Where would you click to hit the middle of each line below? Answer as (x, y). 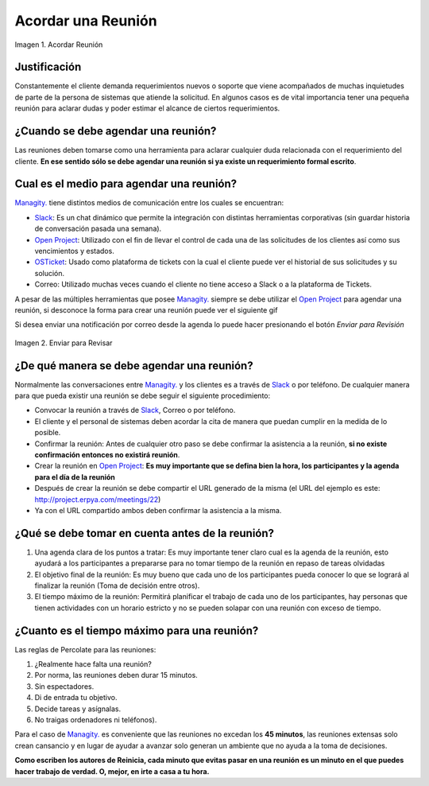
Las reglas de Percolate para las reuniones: (85, 649)
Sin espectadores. (64, 686)
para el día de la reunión (75, 477)
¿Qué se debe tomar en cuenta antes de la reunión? (144, 533)
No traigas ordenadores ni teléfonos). (96, 720)
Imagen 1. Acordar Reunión (59, 45)
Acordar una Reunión (86, 21)
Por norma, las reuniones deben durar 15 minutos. (116, 675)
